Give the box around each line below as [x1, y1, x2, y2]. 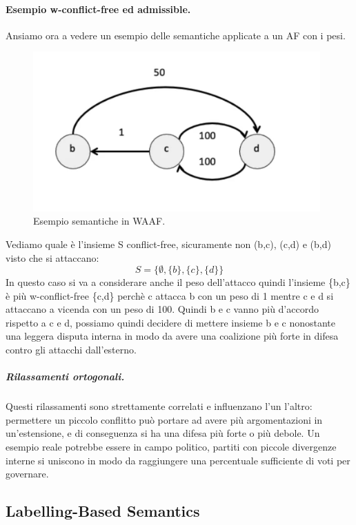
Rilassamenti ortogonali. [6, 369, 125, 384]
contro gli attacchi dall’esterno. [6, 342, 137, 357]
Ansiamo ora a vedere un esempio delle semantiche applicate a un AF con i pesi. [6, 28, 346, 42]
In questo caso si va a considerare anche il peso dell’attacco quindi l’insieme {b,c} [6, 275, 350, 289]
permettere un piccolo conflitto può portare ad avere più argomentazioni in [6, 412, 323, 426]
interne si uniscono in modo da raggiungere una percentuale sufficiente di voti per [6, 453, 350, 467]
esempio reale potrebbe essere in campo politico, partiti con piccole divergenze [6, 440, 337, 453]
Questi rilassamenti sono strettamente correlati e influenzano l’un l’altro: [6, 399, 313, 413]
